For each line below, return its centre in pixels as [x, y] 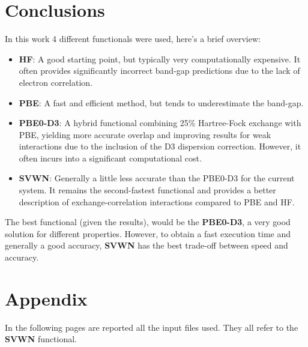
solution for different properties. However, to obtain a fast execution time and [148, 233]
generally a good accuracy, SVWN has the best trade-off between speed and [146, 245]
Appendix [46, 298]
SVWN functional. [41, 339]
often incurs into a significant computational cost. [110, 158]
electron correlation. [56, 82]
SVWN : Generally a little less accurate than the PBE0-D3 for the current [157, 178]
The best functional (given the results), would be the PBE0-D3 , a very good [148, 222]
